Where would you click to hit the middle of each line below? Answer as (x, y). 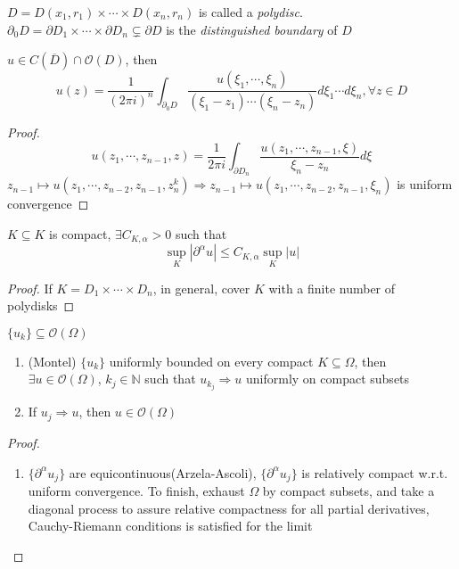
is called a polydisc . (250, 12)
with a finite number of (332, 288)
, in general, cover (201, 288)
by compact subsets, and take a (348, 490)
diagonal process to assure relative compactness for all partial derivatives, (229, 508)
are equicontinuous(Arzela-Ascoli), (163, 472)
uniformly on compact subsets (328, 379)
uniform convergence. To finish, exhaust (136, 490)
